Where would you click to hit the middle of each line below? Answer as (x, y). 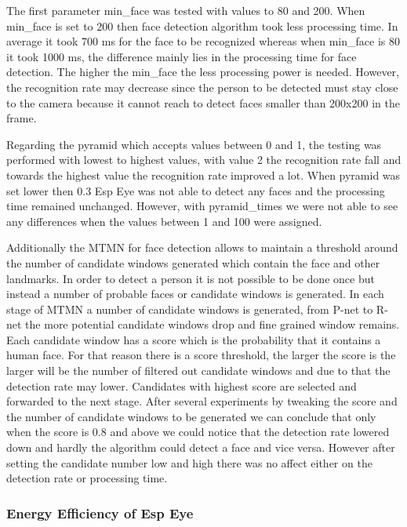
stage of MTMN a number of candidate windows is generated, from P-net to (190, 309)
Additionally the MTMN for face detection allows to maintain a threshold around (202, 247)
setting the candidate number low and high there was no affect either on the (189, 462)
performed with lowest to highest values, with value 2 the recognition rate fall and (204, 160)
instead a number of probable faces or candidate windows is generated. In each (195, 294)
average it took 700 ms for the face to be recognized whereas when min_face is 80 (203, 41)
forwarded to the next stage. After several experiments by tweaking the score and (202, 401)
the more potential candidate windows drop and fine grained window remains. (213, 324)
